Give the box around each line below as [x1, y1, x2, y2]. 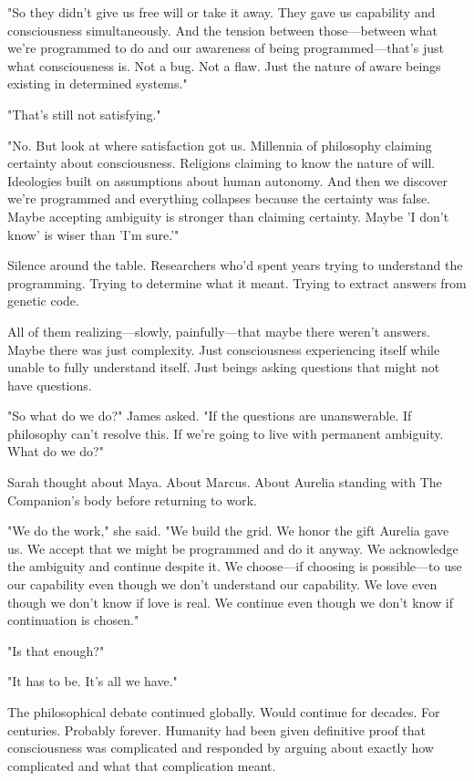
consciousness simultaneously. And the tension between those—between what [7, 20, 438, 39]
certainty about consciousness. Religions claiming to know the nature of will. [7, 153, 436, 172]
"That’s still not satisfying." [7, 104, 161, 123]
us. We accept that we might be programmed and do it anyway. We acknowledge [7, 538, 459, 557]
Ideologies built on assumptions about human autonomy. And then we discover [7, 171, 448, 190]
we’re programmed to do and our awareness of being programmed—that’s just [7, 38, 444, 57]
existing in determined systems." [7, 74, 188, 93]
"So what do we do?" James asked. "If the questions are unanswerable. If [7, 406, 412, 425]
